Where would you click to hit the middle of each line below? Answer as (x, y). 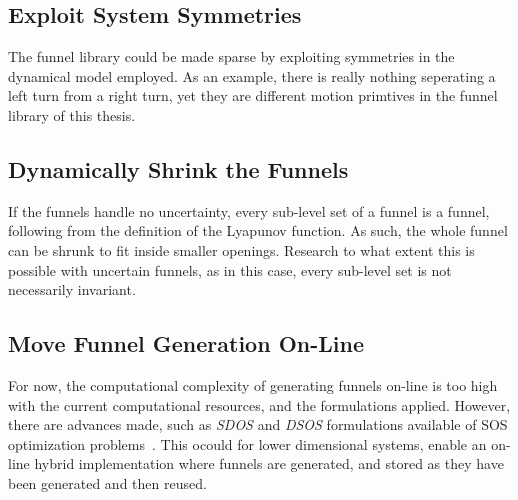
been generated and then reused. (107, 482)
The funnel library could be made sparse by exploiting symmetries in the (231, 56)
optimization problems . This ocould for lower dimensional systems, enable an (247, 443)
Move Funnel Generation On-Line (186, 343)
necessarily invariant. (72, 289)
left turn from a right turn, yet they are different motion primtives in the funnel (253, 95)
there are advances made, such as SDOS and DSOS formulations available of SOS (258, 424)
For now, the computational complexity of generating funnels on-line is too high (253, 384)
